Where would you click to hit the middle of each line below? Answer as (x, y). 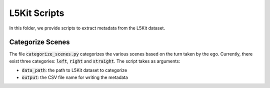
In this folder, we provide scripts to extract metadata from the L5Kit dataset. (87, 28)
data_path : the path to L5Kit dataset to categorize (74, 70)
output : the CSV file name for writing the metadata (75, 77)
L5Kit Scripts (37, 13)
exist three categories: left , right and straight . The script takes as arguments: (95, 61)
